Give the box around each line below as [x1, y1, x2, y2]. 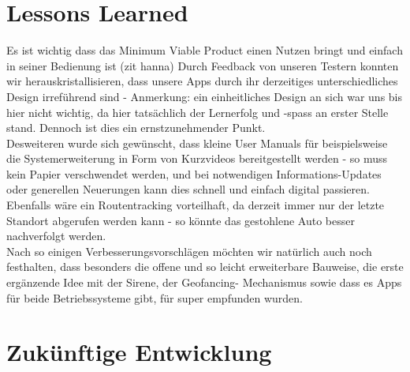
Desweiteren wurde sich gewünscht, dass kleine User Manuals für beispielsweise [6, 134, 388, 151]
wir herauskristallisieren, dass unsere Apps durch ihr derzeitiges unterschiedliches [6, 73, 398, 89]
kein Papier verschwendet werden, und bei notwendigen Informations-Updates [6, 165, 382, 182]
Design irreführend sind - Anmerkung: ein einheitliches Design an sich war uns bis [6, 88, 403, 104]
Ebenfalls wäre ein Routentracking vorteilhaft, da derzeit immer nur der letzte [6, 197, 385, 213]
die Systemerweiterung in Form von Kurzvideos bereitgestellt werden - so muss [6, 150, 388, 167]
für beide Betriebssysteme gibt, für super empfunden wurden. [6, 289, 304, 306]
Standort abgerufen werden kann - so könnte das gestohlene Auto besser [6, 212, 355, 228]
